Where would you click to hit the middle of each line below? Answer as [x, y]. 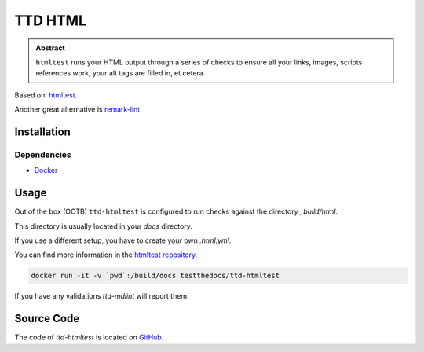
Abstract [51, 48]
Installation [42, 132]
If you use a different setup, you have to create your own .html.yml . [123, 240]
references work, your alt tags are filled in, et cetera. [121, 73]
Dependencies [43, 155]
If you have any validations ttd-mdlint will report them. [102, 296]
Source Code [47, 319]
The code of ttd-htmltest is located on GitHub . [89, 337]
